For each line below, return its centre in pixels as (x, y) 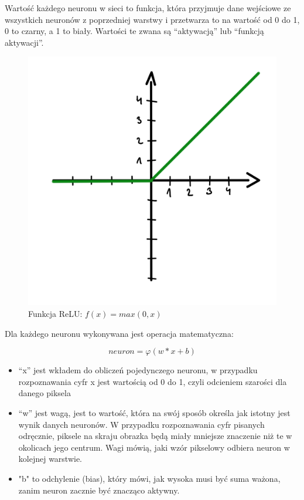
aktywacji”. (24, 42)
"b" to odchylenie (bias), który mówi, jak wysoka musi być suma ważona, (149, 478)
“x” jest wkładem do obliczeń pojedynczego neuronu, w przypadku (138, 370)
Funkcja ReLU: (55, 313)
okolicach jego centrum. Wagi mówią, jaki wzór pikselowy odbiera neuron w (154, 447)
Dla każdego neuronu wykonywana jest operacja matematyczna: (119, 333)
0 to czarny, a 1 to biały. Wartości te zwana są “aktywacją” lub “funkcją (134, 31)
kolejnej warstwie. (50, 459)
